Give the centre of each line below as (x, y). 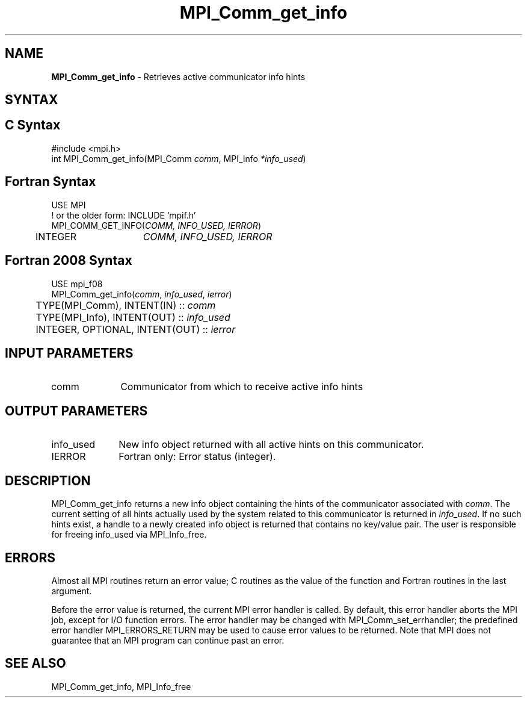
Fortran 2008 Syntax (69, 261)
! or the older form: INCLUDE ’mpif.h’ (124, 215)
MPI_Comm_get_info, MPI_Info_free (121, 686)
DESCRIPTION (48, 480)
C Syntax (33, 125)
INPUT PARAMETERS (69, 353)
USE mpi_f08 (77, 284)
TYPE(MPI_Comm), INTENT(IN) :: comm (126, 305)
